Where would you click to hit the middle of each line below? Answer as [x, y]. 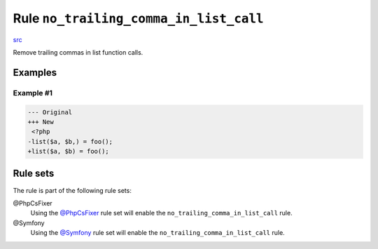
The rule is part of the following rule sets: [72, 190]
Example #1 [33, 93]
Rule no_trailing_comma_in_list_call [138, 18]
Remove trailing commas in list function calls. [78, 52]
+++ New [41, 122]
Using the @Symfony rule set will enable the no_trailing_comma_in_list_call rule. [157, 233]
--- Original [50, 112]
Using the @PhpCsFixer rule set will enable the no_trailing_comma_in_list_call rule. [162, 213]
